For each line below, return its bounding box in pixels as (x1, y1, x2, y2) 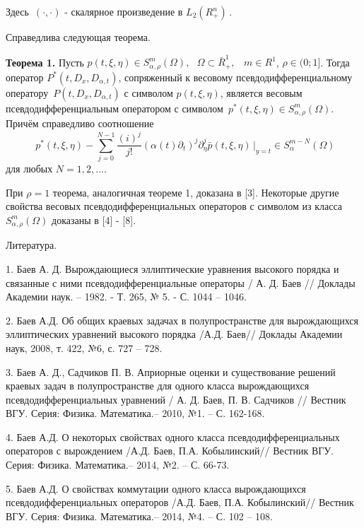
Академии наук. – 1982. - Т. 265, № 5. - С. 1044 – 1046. (6, 289, 247, 304)
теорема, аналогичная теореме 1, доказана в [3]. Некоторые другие (52, 184, 339, 199)
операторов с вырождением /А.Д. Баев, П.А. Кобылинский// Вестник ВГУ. (6, 443, 334, 458)
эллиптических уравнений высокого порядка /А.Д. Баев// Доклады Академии (6, 327, 343, 341)
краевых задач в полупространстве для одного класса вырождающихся (6, 378, 310, 393)
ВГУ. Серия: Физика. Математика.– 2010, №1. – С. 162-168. (6, 406, 265, 421)
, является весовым (220, 85, 303, 100)
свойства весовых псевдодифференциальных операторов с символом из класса (6, 199, 343, 213)
